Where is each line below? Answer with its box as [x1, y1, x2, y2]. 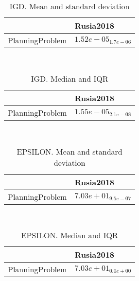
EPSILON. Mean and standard [17, 145, 122, 157]
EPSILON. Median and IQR [21, 229, 118, 241]
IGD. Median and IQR [31, 73, 108, 85]
